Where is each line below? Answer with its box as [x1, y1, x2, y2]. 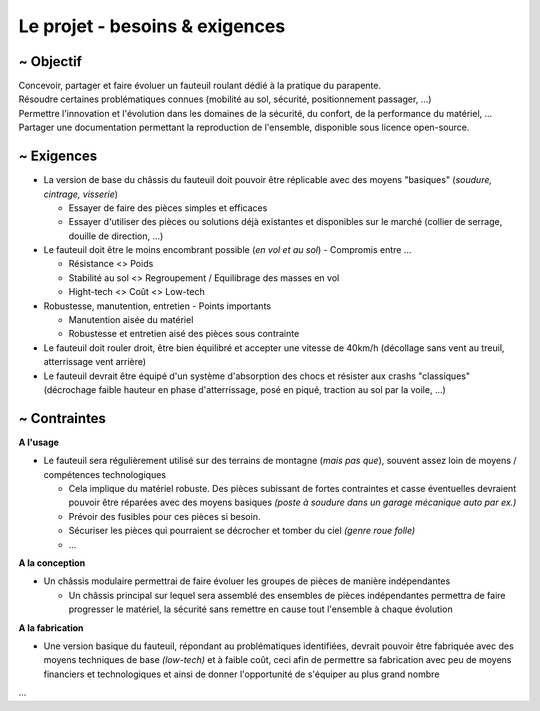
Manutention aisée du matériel [68, 314, 194, 326]
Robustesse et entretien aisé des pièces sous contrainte [68, 328, 300, 340]
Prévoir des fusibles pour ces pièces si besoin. [68, 510, 261, 522]
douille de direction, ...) [68, 230, 164, 242]
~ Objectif [18, 53, 82, 70]
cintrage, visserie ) [43, 188, 119, 200]
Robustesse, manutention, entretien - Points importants [43, 300, 272, 312]
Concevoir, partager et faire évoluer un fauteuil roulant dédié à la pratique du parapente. [18, 80, 382, 92]
